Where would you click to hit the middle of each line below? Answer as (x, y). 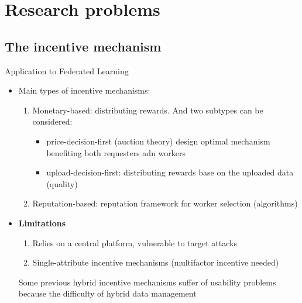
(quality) (62, 183)
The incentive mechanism (83, 46)
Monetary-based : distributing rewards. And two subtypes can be (148, 110)
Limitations (42, 223)
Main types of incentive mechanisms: (84, 90)
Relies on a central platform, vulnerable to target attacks (135, 242)
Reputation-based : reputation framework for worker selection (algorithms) (165, 203)
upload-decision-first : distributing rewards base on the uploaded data (170, 172)
